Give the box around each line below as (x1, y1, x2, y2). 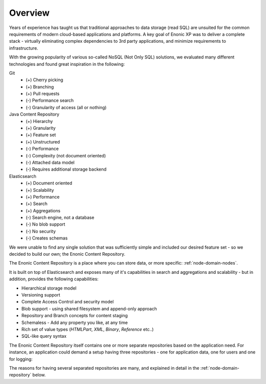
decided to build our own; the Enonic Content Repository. (9, 251, 126, 257)
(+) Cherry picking (26, 77, 64, 83)
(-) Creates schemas (26, 235, 68, 241)
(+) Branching (26, 84, 54, 89)
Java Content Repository (9, 111, 60, 118)
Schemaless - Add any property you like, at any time (21, 320, 128, 325)
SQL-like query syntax (21, 333, 66, 339)
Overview (9, 7, 50, 18)
